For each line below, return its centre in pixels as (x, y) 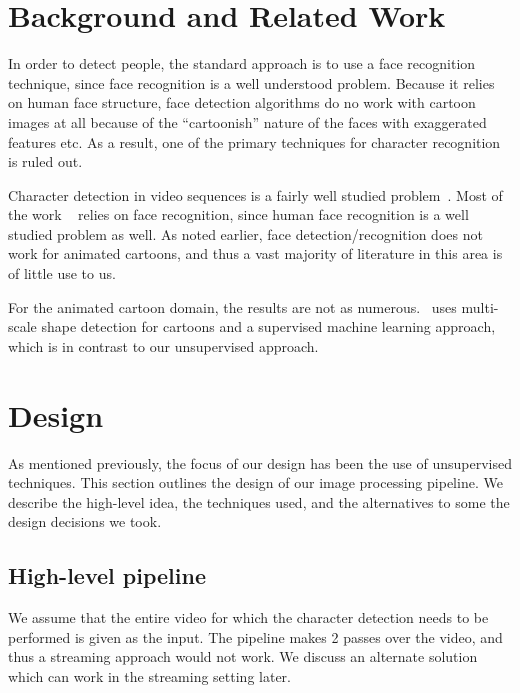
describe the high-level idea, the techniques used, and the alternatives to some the (259, 501)
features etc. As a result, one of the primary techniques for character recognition (254, 141)
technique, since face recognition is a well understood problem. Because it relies (251, 82)
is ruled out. (45, 161)
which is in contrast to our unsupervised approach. (163, 345)
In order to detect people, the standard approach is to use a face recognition (242, 63)
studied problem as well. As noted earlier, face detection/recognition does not (245, 233)
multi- (480, 306)
